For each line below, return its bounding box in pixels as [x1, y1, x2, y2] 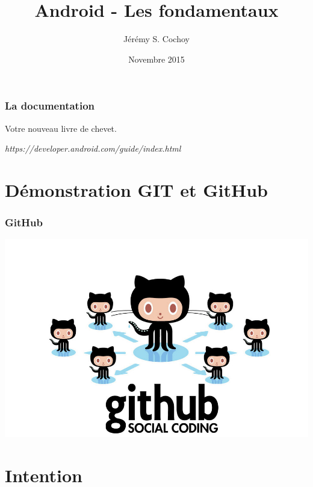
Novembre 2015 [128, 52, 185, 65]
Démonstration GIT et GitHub [5, 177, 268, 202]
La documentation [5, 98, 95, 113]
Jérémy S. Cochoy [123, 33, 190, 45]
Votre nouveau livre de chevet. [5, 122, 117, 134]
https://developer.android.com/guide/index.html [5, 142, 181, 155]
